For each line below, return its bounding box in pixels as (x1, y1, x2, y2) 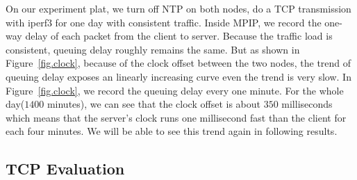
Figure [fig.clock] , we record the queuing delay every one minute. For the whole (6, 83, 344, 97)
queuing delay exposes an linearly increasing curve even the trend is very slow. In (6, 69, 351, 83)
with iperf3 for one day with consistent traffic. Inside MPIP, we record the (6, 15, 322, 29)
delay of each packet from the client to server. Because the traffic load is (25, 28, 333, 43)
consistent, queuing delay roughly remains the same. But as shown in (6, 42, 300, 56)
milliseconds (281, 97, 333, 111)
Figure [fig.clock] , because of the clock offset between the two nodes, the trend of (6, 56, 351, 70)
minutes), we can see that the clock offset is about (47, 97, 260, 111)
